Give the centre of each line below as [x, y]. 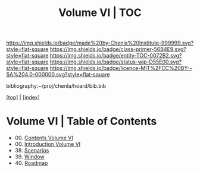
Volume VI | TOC [100, 13]
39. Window [29, 157]
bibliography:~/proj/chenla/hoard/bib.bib [56, 86]
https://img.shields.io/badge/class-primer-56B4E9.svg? [118, 49]
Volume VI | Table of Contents [82, 121]
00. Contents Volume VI [44, 138]
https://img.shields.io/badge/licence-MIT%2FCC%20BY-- [121, 68]
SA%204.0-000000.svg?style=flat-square [58, 75]
